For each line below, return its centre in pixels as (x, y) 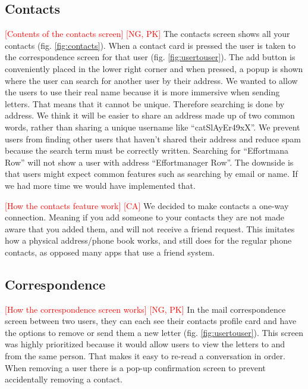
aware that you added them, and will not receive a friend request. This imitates (150, 228)
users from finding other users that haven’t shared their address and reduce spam (153, 139)
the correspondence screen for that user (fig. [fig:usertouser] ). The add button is (150, 57)
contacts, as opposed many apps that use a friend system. (110, 252)
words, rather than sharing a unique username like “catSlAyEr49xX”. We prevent (153, 127)
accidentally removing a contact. (64, 379)
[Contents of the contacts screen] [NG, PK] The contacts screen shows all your (147, 34)
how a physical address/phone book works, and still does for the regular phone (148, 240)
